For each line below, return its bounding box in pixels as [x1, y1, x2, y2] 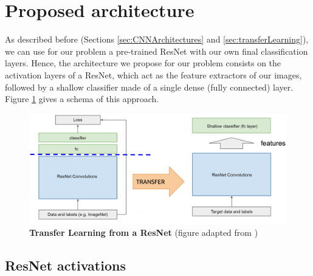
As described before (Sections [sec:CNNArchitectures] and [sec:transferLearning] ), [5, 33, 309, 46]
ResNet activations [5, 256, 126, 275]
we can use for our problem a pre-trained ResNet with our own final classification [5, 44, 308, 57]
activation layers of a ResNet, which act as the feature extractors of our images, [5, 68, 302, 81]
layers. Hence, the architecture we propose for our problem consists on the [5, 57, 281, 69]
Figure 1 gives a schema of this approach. [5, 92, 159, 105]
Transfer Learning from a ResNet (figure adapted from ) [29, 226, 258, 239]
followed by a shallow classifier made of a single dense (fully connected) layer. [5, 80, 294, 93]
